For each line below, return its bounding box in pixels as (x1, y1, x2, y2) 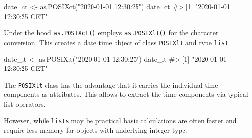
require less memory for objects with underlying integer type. (4, 125, 187, 135)
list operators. (4, 98, 46, 109)
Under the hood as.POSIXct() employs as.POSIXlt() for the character (4, 27, 219, 38)
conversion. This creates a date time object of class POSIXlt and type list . (4, 37, 230, 47)
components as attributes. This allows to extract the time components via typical (4, 89, 248, 99)
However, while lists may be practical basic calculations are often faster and (4, 115, 237, 125)
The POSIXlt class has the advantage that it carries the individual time (4, 79, 218, 90)
